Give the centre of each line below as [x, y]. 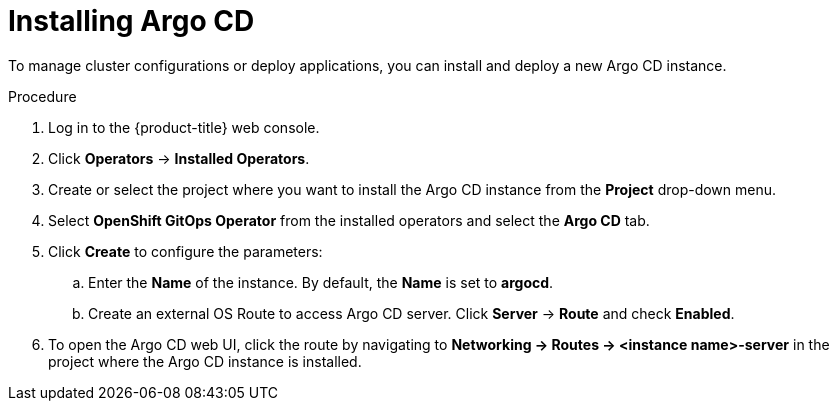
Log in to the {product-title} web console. [184, 127]
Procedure [42, 96]
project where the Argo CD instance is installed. [205, 361]
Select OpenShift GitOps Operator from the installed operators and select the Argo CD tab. [349, 220]
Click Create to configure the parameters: [185, 251]
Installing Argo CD [131, 21]
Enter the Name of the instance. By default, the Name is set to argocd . [321, 282]
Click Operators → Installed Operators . [179, 158]
